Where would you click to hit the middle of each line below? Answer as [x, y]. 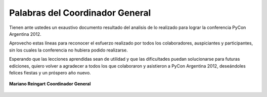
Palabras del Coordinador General [80, 13]
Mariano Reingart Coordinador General [50, 84]
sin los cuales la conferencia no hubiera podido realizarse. [68, 50]
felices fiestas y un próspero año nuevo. [50, 73]
